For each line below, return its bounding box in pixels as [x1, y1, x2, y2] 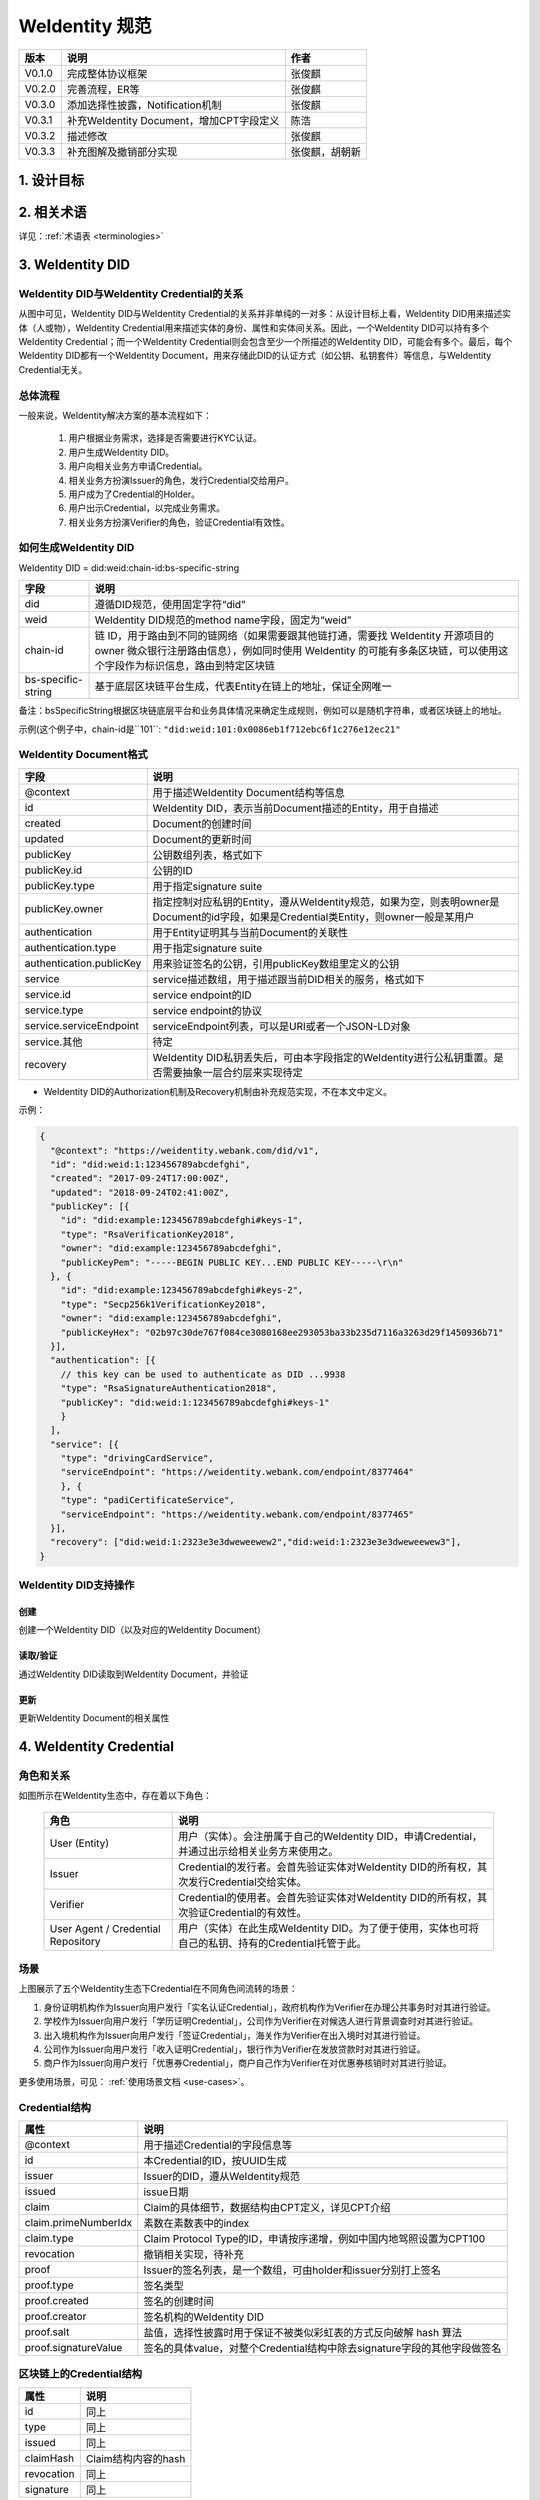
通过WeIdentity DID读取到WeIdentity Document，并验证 [18, 1668, 249, 1680]
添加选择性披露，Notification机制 [66, 98, 222, 112]
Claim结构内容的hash [85, 2451, 186, 2465]
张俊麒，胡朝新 [290, 145, 362, 159]
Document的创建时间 [152, 816, 252, 830]
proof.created [24, 2293, 89, 2307]
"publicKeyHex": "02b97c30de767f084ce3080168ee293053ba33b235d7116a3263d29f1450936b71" [60, 1326, 504, 1338]
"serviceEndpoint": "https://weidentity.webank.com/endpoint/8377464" [60, 1466, 415, 1478]
